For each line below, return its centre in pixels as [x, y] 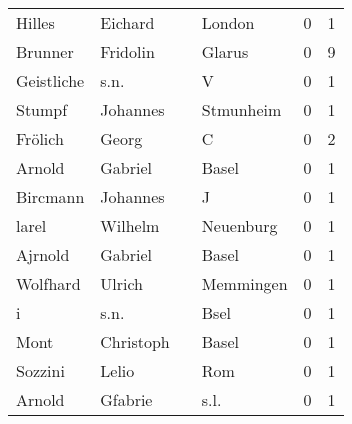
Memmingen [244, 283]
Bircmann [50, 196]
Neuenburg [239, 225]
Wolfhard [48, 283]
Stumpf [42, 109]
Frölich [40, 138]
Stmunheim [241, 109]
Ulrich [122, 283]
